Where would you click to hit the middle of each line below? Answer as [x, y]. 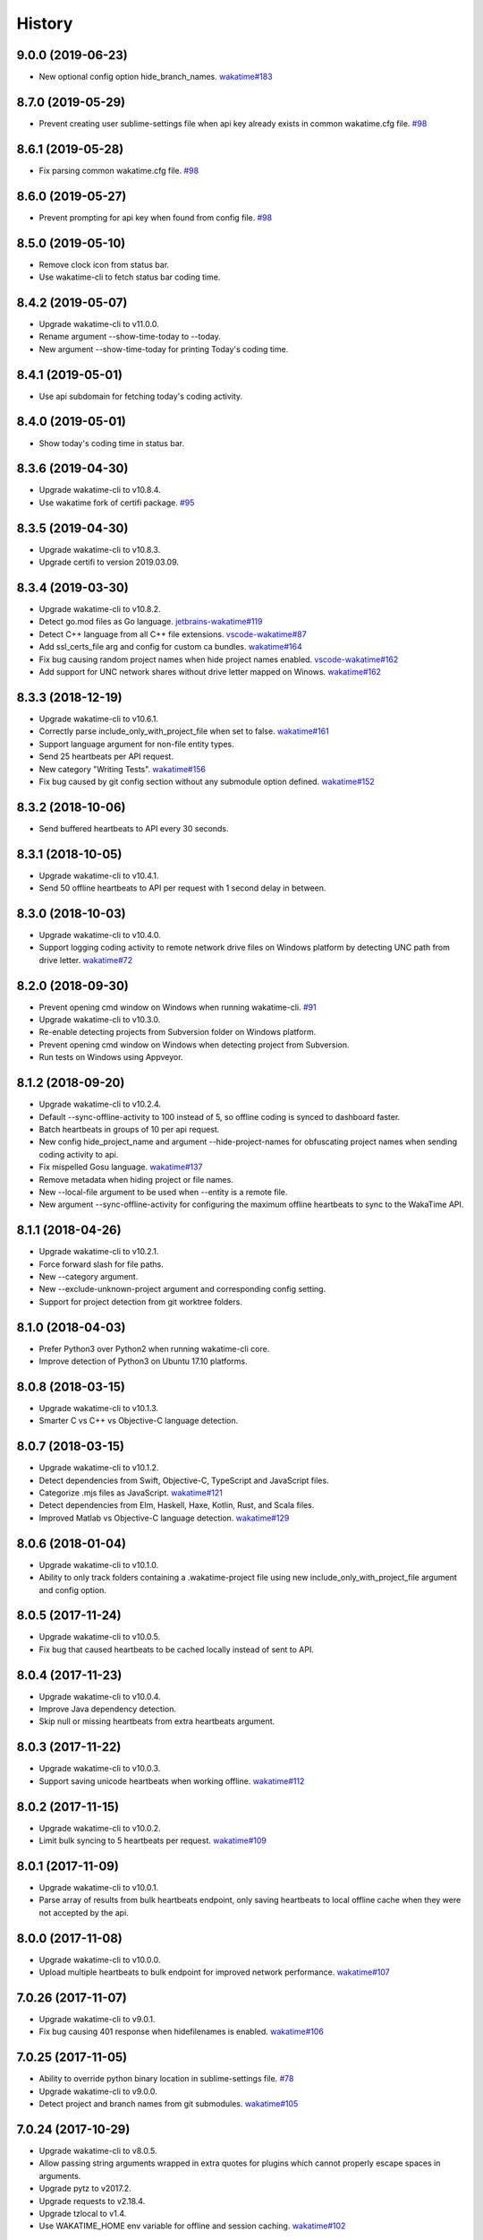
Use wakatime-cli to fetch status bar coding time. [130, 277]
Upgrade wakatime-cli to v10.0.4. [100, 1696]
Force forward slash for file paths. [102, 1264]
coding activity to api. [79, 1154]
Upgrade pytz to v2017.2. [85, 2188]
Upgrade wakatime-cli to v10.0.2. [100, 1828]
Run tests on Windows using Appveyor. [111, 1057]
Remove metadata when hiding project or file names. [136, 1179]
